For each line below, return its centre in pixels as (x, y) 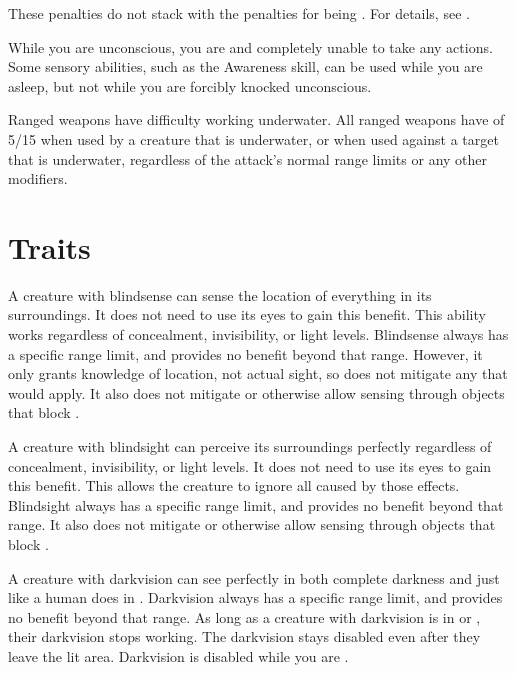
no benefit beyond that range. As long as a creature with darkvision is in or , (244, 616)
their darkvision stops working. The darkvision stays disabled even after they (244, 636)
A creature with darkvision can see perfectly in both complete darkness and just (254, 577)
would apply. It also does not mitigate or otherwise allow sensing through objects (256, 392)
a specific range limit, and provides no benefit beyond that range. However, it (245, 353)
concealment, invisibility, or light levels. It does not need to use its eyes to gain (250, 465)
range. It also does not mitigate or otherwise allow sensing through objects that (252, 524)
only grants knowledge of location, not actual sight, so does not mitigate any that (258, 373)
